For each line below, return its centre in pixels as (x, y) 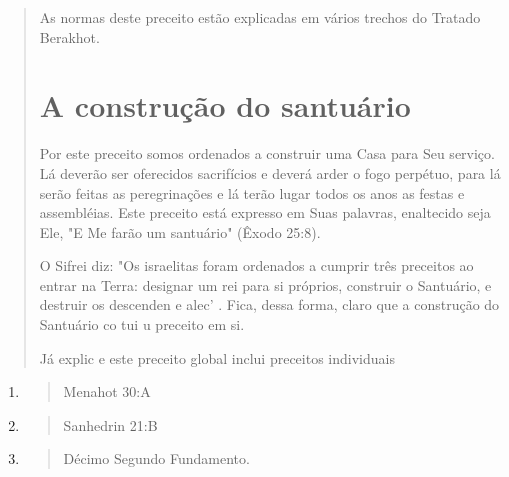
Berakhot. (69, 36)
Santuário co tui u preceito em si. (142, 324)
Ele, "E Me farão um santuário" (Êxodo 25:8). (180, 231)
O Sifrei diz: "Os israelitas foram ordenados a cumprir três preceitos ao (256, 265)
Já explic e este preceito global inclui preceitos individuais (217, 357)
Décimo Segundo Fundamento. (156, 458)
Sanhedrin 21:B (110, 424)
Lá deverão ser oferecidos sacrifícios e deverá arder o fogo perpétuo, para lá (270, 172)
